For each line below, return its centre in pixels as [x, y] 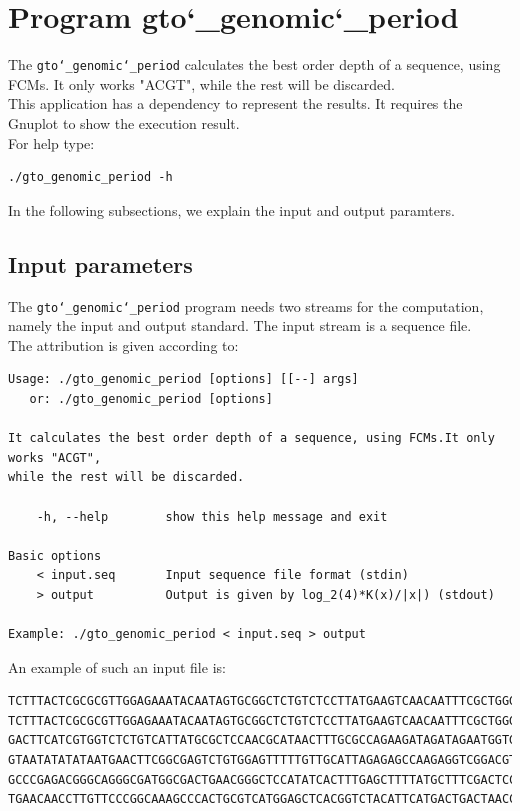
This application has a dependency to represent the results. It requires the [235, 103]
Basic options [55, 555]
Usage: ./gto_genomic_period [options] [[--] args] [183, 379]
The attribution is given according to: [123, 344]
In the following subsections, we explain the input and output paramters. [231, 209]
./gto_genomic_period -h [90, 177]
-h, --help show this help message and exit [212, 516]
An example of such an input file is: [117, 666]
